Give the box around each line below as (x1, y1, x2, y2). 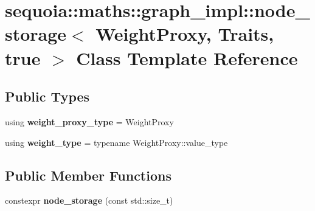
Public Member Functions (5, 165, 171, 184)
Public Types (5, 87, 90, 106)
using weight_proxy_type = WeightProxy (5, 115, 174, 128)
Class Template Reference (76, 45, 298, 70)
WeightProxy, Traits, (95, 21, 274, 46)
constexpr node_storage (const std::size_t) (5, 194, 173, 207)
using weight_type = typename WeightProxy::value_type (5, 136, 228, 148)
